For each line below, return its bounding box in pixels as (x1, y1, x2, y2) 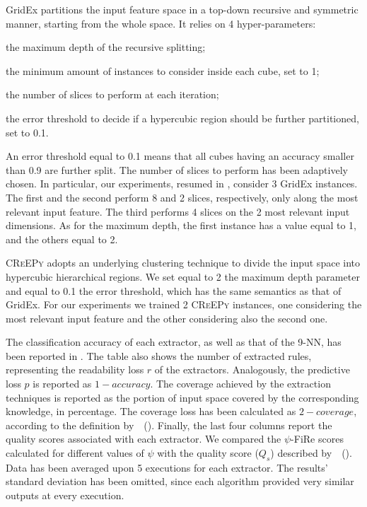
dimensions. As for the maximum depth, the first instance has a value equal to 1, (6, 218, 356, 233)
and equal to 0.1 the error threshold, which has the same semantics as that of (6, 283, 342, 298)
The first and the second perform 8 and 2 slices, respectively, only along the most (6, 190, 359, 204)
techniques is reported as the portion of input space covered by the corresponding (6, 390, 359, 404)
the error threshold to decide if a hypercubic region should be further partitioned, (6, 110, 359, 125)
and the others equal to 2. (6, 231, 118, 246)
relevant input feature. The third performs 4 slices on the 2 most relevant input (6, 204, 350, 218)
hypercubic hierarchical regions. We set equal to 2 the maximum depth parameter (6, 269, 360, 284)
